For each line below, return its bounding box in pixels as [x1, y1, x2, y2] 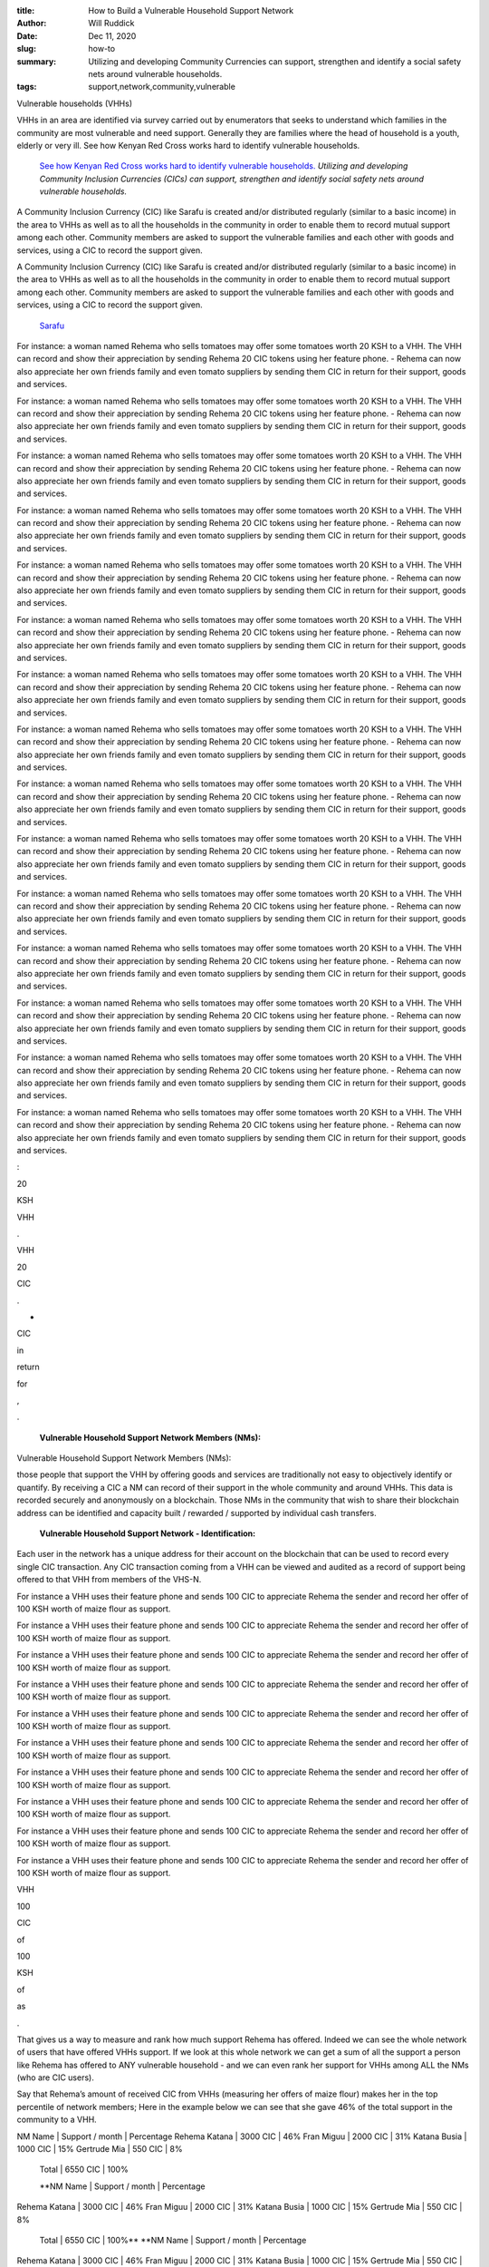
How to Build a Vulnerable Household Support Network [88, 5, 294, 15]
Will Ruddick [88, 18, 135, 29]
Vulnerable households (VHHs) [16, 98, 133, 109]
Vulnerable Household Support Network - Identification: [39, 1528, 256, 1539]
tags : [16, 82, 37, 92]
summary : [16, 55, 57, 67]
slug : [16, 44, 36, 54]
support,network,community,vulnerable [88, 82, 235, 92]
